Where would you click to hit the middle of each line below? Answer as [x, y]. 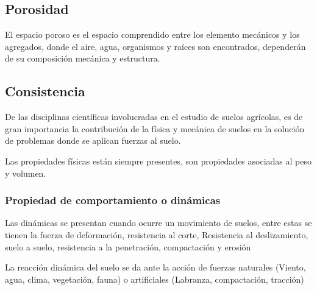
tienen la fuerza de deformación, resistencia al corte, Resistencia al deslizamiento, [157, 234]
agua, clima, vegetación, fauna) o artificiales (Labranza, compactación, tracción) [155, 279]
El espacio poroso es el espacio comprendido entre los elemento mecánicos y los [152, 34]
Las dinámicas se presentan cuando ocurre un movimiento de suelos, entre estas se [158, 223]
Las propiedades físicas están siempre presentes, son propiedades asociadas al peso [158, 161]
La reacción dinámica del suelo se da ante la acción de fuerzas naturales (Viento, [155, 267]
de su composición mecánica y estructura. [83, 58]
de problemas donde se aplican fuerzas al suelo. [93, 140]
